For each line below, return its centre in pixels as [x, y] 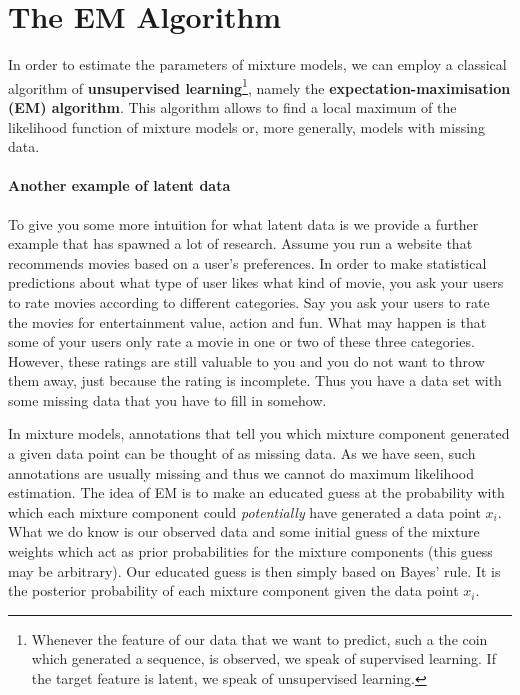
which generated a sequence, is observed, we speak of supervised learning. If [263, 658]
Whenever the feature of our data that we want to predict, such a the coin [259, 638]
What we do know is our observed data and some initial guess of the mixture [244, 531]
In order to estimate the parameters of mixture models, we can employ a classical [257, 64]
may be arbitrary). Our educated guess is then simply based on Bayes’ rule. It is [254, 570]
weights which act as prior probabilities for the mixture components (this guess [250, 551]
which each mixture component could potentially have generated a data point [244, 511]
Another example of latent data [119, 185]
